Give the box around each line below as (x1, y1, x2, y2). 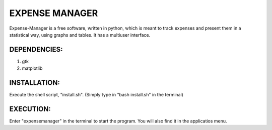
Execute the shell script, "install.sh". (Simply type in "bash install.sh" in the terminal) (9, 92, 184, 98)
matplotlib (22, 65, 43, 71)
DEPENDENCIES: (9, 45, 63, 54)
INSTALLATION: (9, 78, 60, 87)
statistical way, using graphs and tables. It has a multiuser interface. (9, 32, 151, 38)
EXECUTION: (9, 104, 51, 113)
